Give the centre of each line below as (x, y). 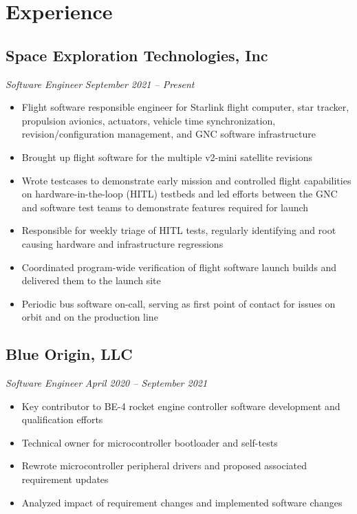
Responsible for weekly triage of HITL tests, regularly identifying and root (179, 230)
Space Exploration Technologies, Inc (137, 55)
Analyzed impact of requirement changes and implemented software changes (182, 502)
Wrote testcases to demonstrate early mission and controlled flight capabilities (186, 180)
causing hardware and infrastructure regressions (122, 243)
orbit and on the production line (90, 317)
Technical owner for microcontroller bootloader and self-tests (150, 442)
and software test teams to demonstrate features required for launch (165, 207)
